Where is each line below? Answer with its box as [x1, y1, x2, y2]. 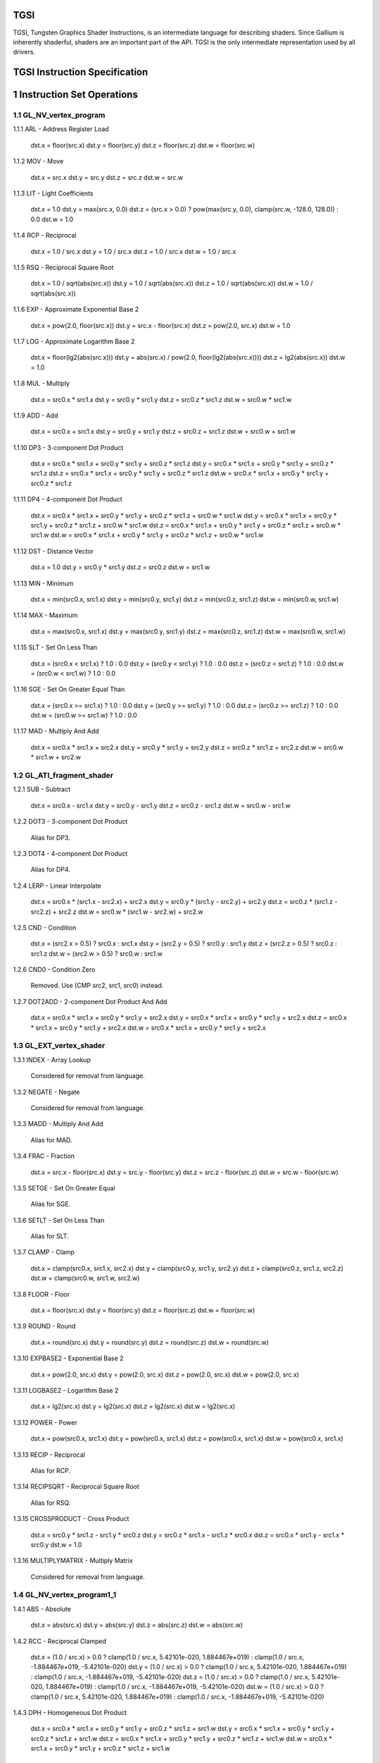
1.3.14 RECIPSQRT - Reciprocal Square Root [13, 1482, 140, 1491]
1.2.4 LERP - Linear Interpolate [13, 882, 101, 890]
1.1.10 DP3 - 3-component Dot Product [13, 443, 124, 451]
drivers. [13, 48, 35, 56]
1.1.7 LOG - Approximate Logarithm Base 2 [13, 337, 135, 346]
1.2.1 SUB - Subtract [13, 785, 70, 793]
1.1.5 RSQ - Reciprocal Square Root [13, 263, 114, 272]
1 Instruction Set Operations [13, 89, 139, 101]
